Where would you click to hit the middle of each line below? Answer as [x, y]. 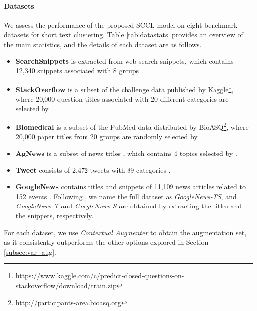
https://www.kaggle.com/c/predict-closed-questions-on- [100, 276]
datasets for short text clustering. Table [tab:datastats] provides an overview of [124, 34]
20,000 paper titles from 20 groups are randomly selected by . [109, 136]
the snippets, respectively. [55, 216]
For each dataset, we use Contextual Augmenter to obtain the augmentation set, [125, 232]
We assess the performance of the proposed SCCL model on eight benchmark [121, 25]
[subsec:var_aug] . [30, 251]
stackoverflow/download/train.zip [66, 285]
